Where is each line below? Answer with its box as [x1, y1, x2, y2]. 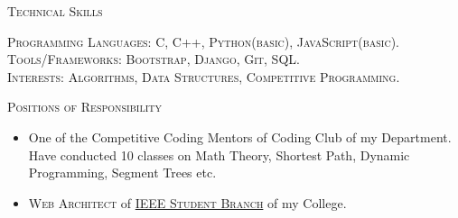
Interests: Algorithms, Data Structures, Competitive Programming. [7, 67, 400, 86]
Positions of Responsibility [7, 97, 162, 116]
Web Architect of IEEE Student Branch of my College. [28, 193, 347, 212]
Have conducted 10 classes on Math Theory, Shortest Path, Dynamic [28, 145, 410, 164]
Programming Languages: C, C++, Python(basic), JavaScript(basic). [7, 32, 399, 50]
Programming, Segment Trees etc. [28, 163, 217, 182]
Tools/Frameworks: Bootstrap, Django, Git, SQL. [7, 50, 300, 68]
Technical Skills [7, 2, 103, 20]
